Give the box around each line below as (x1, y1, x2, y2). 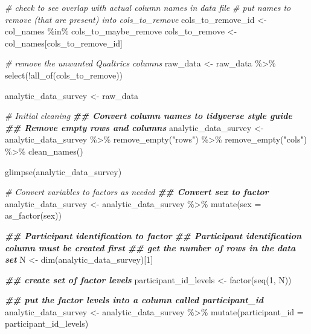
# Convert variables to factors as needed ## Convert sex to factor (5, 185, 269, 198)
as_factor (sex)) (5, 209, 62, 222)
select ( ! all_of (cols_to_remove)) (5, 68, 123, 81)
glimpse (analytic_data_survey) (5, 165, 122, 178)
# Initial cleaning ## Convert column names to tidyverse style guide (5, 109, 292, 122)
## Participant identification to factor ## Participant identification (5, 229, 302, 242)
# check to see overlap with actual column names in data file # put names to (5, 1, 291, 13)
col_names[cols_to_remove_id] (5, 36, 123, 49)
